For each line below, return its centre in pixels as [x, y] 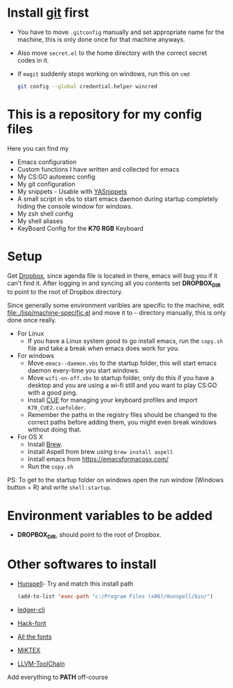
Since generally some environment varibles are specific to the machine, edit [115, 305]
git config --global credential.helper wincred [87, 86]
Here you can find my [38, 148]
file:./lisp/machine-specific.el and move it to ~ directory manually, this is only [117, 313]
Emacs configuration [47, 162]
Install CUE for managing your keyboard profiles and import [112, 400]
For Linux [31, 334]
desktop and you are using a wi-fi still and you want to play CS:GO [122, 385]
